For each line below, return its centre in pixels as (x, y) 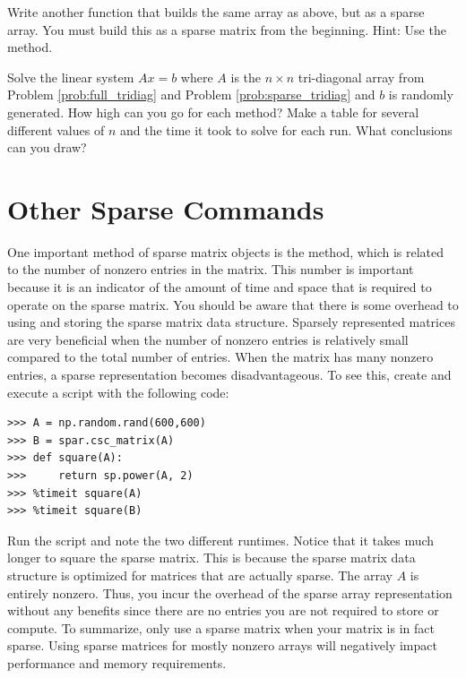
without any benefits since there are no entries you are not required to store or (223, 610)
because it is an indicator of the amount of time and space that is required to (220, 287)
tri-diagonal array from (361, 77)
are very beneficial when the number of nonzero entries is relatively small (208, 339)
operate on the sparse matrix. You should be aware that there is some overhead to (233, 304)
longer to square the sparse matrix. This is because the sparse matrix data (211, 558)
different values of (56, 129)
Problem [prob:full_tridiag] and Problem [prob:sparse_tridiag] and (191, 94)
